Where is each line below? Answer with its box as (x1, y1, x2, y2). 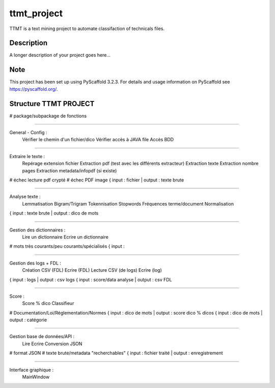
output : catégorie (9, 317, 47, 323)
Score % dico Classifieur (22, 300, 74, 306)
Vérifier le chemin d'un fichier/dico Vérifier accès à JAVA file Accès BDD (22, 137, 174, 143)
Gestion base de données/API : (9, 333, 75, 340)
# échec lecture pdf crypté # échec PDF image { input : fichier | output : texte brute (9, 177, 184, 183)
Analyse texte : (9, 194, 41, 200)
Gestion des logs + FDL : (9, 260, 61, 266)
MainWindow (22, 374, 50, 380)
